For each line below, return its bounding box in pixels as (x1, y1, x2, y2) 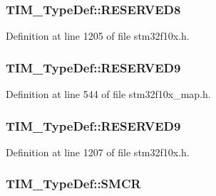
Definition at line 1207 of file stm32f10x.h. (6, 144, 190, 159)
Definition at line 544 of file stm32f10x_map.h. (6, 87, 211, 102)
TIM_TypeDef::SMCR (6, 175, 141, 192)
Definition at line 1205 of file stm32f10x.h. (6, 28, 190, 43)
